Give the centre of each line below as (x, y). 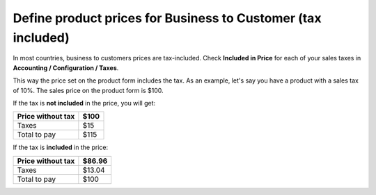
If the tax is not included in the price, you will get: (84, 103)
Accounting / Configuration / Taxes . (66, 68)
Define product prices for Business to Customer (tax (167, 18)
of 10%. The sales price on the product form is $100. (88, 90)
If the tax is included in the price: (60, 147)
